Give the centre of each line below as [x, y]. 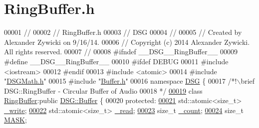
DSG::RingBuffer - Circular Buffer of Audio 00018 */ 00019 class [103, 90]
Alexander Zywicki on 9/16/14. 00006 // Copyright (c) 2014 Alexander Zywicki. [127, 42]
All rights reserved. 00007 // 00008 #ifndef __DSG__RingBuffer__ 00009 [121, 52]
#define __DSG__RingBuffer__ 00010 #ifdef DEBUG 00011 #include [116, 61]
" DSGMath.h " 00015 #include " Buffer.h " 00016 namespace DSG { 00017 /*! [121, 81]
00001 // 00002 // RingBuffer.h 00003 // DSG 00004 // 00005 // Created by [123, 32]
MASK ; [15, 120]
